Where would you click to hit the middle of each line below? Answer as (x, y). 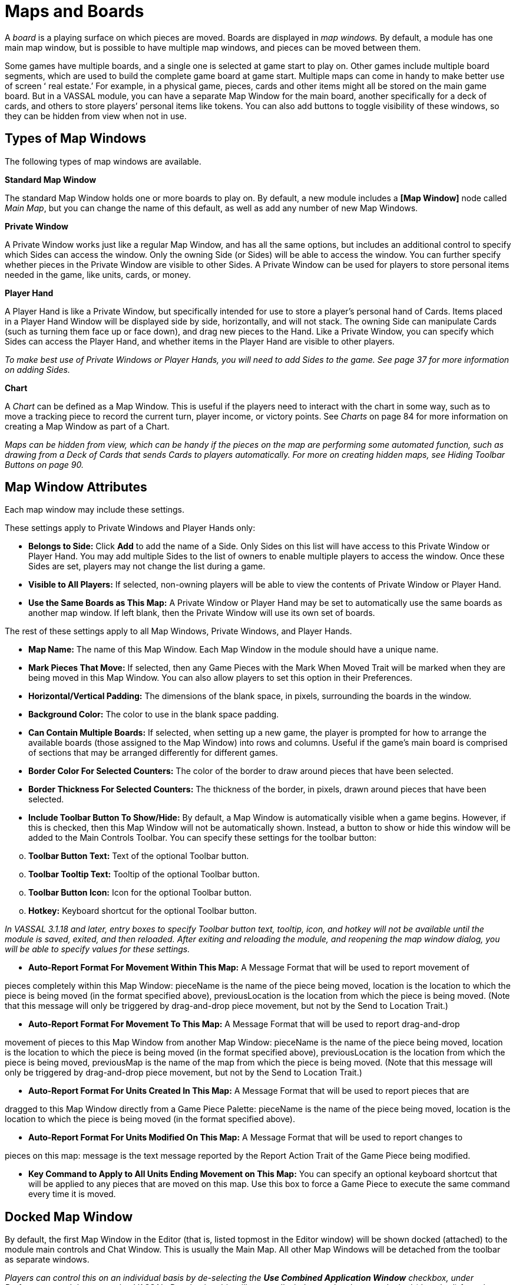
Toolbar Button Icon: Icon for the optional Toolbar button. (140, 893)
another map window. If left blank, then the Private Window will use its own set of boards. (202, 613)
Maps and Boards (75, 11)
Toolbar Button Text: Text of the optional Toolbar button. (139, 856)
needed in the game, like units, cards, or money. (98, 274)
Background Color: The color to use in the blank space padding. (154, 714)
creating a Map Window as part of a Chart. (87, 426)
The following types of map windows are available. (103, 161)
